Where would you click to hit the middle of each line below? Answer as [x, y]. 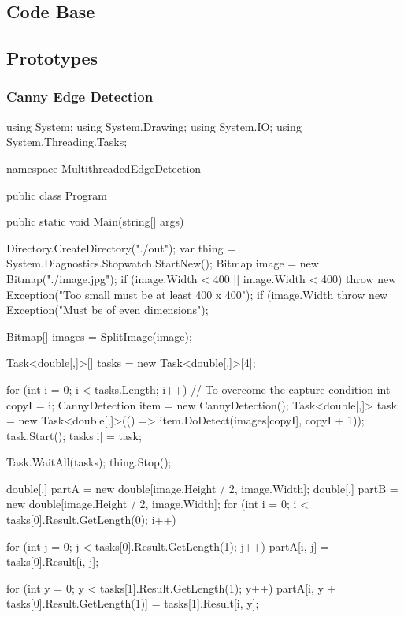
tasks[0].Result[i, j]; [53, 561]
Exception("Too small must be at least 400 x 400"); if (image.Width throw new [197, 294]
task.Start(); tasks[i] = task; [74, 435]
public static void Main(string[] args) [95, 221]
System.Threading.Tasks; [67, 142]
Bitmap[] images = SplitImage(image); [99, 336]
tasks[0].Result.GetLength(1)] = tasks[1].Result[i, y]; [133, 603]
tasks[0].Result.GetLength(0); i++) [91, 520]
